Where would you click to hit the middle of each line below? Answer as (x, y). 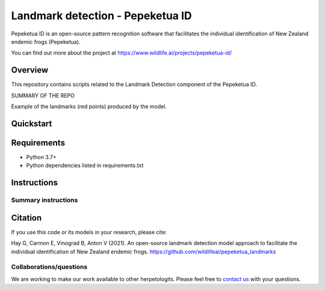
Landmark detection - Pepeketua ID (101, 16)
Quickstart (32, 123)
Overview (30, 70)
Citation (26, 218)
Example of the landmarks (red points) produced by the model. (89, 107)
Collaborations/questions (49, 267)
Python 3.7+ (41, 157)
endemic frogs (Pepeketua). (46, 41)
